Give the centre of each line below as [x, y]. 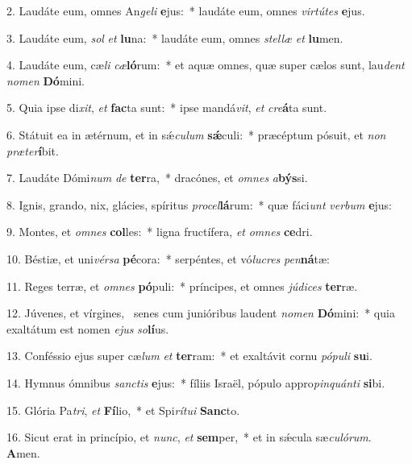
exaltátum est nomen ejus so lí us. [88, 328]
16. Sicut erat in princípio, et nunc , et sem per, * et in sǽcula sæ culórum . [189, 437]
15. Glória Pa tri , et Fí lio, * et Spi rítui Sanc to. [123, 410]
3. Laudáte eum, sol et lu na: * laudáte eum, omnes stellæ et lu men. [175, 37]
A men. [23, 452]
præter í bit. [33, 150]
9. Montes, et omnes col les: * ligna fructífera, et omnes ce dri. [160, 232]
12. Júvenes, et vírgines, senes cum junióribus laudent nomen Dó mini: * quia [201, 313]
